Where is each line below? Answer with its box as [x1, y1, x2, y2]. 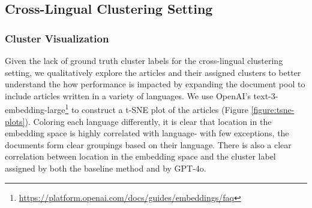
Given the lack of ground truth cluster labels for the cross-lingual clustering [5, 54, 283, 66]
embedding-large [5, 103, 65, 116]
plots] [5, 115, 25, 127]
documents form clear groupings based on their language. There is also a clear [5, 138, 292, 151]
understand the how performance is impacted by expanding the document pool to [5, 78, 305, 90]
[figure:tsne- [251, 103, 295, 116]
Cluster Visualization [5, 30, 109, 45]
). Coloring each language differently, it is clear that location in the [25, 115, 272, 127]
